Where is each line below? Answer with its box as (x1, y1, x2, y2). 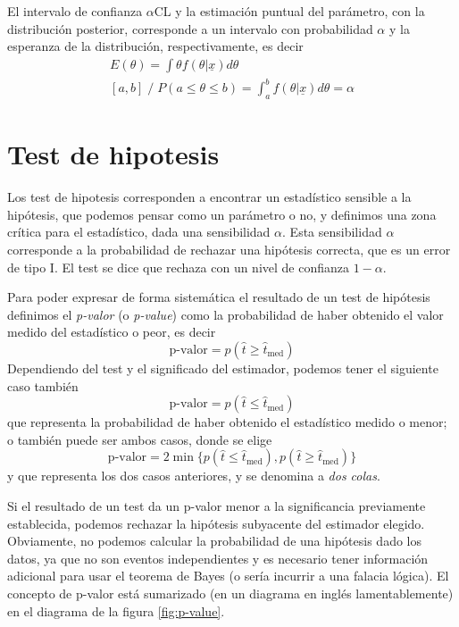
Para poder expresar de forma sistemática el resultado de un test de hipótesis (7, 288, 430, 306)
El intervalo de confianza (7, 2, 143, 20)
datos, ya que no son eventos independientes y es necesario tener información (7, 548, 429, 567)
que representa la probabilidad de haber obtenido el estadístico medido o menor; (7, 413, 447, 431)
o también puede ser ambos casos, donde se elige (7, 430, 272, 448)
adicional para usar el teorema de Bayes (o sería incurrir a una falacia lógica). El (7, 566, 449, 585)
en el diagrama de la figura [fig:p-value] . (7, 601, 225, 620)
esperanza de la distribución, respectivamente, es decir (7, 37, 304, 55)
